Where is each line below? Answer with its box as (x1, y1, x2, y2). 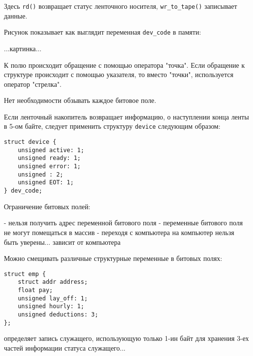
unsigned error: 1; (18, 163, 81, 170)
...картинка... (4, 43, 41, 53)
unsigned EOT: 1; (18, 179, 74, 186)
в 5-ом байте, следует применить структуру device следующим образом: (4, 121, 221, 131)
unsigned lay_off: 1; (18, 295, 88, 302)
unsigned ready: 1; (18, 155, 81, 162)
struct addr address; (18, 278, 88, 286)
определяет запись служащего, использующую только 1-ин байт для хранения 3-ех (4, 333, 249, 343)
